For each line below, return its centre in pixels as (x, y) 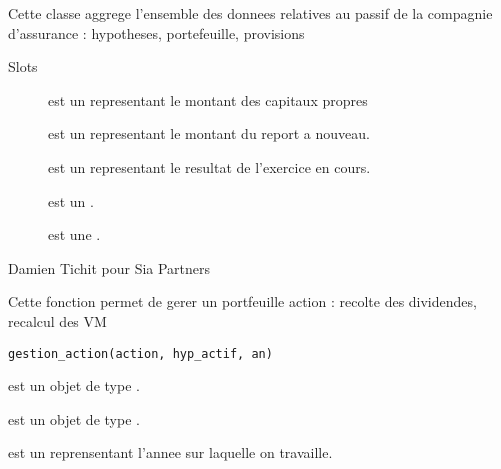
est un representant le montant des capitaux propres (208, 99)
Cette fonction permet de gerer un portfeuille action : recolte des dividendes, (242, 301)
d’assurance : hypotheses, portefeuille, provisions (156, 32)
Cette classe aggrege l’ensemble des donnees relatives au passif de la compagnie (250, 13)
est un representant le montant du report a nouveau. (209, 133)
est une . (74, 234)
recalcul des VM (57, 320)
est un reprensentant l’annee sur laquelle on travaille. (170, 452)
